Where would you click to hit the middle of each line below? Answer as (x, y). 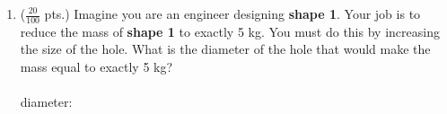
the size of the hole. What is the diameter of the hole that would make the (225, 49)
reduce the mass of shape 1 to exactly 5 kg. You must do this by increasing (230, 31)
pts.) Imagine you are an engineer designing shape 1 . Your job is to (232, 13)
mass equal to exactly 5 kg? (96, 67)
